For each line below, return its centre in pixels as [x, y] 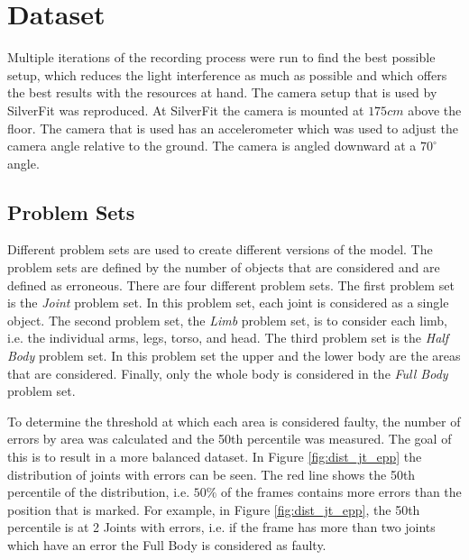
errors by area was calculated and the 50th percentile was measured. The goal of [230, 439]
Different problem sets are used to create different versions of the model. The [220, 249]
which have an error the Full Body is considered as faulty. [167, 544]
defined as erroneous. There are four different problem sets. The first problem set [231, 285]
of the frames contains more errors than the [341, 492]
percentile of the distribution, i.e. [99, 492]
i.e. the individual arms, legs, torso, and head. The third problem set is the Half [228, 338]
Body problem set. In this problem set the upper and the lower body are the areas [234, 356]
